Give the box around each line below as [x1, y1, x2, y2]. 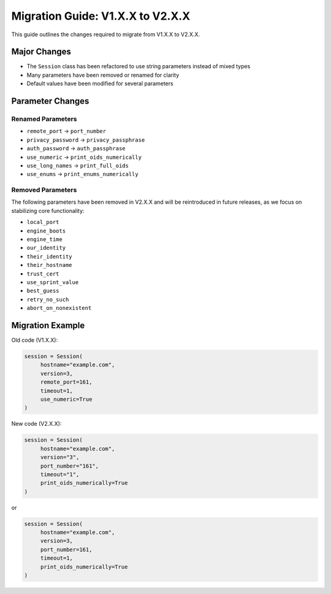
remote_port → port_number [26, 128, 107, 135]
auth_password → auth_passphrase [26, 145, 126, 152]
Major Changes [11, 47, 72, 57]
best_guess [26, 287, 59, 295]
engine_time [26, 236, 63, 243]
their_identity [26, 253, 73, 260]
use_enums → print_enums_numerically [26, 171, 139, 178]
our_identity [26, 244, 66, 252]
